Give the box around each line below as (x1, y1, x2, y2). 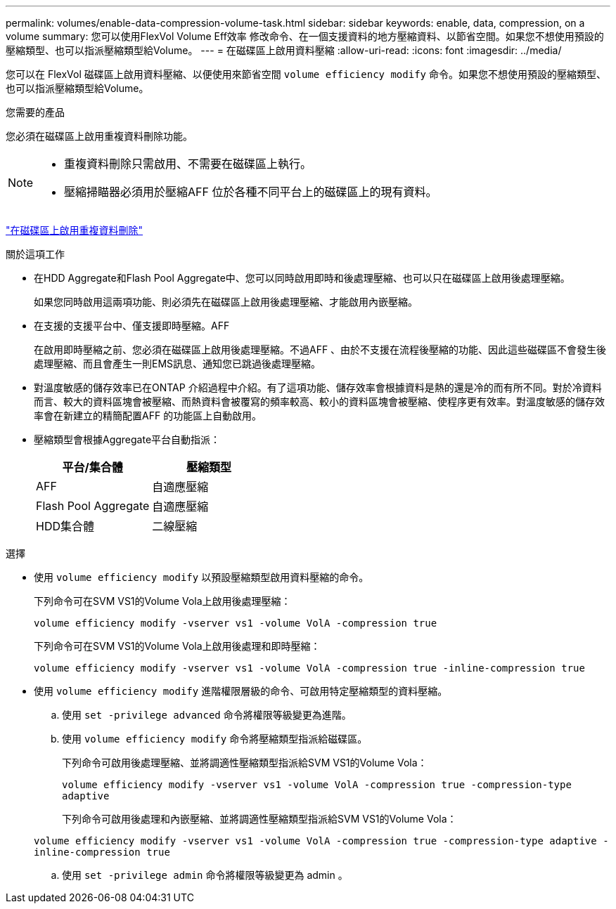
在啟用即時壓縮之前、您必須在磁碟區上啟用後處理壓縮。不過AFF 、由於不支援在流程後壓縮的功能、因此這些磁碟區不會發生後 (34, 344, 607, 355)
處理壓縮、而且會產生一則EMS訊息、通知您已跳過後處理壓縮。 (34, 358, 321, 370)
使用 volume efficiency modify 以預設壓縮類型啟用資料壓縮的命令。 (34, 571, 369, 583)
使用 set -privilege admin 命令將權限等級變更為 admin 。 (62, 869, 348, 881)
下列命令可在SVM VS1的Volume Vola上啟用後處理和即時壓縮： (34, 640, 321, 652)
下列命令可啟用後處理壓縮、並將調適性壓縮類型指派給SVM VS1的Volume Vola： (62, 757, 428, 769)
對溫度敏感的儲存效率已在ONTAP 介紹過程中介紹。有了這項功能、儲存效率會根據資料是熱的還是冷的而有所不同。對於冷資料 (34, 381, 602, 393)
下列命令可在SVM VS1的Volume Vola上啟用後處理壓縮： (34, 595, 291, 607)
